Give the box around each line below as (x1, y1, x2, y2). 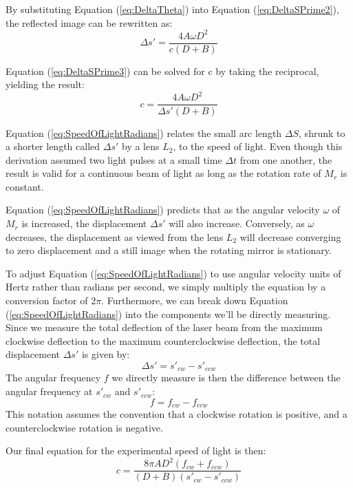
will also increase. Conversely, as (169, 216, 305, 231)
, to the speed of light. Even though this (173, 139, 343, 153)
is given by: (81, 347, 130, 361)
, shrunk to (299, 125, 345, 140)
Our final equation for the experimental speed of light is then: (6, 443, 266, 458)
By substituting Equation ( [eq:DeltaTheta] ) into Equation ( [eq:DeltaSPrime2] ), (6, 2, 339, 16)
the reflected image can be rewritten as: (6, 15, 173, 30)
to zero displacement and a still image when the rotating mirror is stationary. (6, 243, 332, 257)
